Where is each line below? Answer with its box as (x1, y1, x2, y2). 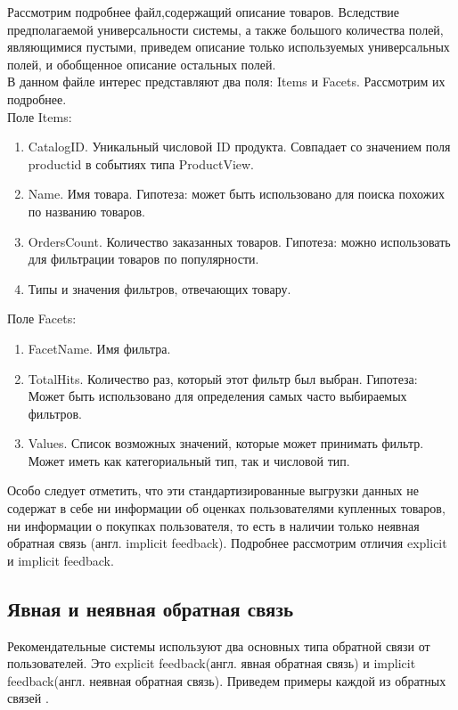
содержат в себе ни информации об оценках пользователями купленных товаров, (7, 499, 446, 518)
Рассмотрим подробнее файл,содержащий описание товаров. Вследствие (7, 3, 399, 20)
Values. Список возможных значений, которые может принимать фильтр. (28, 434, 424, 453)
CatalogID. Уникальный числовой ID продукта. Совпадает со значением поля (28, 137, 451, 156)
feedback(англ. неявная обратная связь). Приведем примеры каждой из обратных (7, 671, 446, 690)
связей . (7, 689, 49, 707)
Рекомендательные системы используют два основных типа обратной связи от (7, 636, 430, 655)
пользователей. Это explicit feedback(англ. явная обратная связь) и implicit (7, 654, 416, 673)
